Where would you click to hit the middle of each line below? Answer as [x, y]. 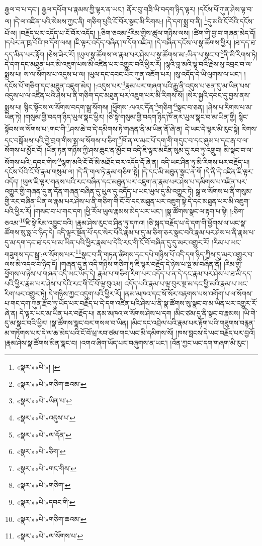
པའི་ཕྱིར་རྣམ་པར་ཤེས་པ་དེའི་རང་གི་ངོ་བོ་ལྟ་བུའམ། [63, 283]
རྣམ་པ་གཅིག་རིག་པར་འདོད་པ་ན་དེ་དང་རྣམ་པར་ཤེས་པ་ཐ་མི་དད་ [175, 274]
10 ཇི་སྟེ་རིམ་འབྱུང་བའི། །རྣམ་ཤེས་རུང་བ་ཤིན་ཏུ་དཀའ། [82, 222]
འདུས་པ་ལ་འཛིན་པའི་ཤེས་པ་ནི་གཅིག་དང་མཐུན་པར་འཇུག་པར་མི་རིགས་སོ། [94, 95]
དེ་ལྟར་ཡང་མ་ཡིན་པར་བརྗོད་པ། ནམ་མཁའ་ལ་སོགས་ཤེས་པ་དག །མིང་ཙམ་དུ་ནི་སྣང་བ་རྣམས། [130, 313]
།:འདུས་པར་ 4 [109, 85]
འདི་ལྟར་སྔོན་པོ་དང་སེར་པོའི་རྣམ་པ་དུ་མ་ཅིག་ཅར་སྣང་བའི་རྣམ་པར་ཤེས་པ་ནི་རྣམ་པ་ [156, 232]
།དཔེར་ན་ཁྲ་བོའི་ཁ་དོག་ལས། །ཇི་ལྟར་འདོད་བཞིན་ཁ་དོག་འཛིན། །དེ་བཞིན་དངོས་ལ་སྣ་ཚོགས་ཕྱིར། [118, 42]
